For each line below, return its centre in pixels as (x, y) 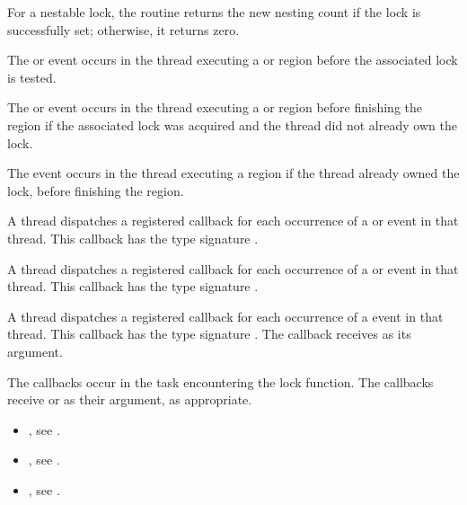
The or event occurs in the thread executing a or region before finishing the (215, 107)
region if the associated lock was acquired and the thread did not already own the (232, 124)
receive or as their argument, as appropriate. (130, 399)
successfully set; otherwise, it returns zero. (123, 29)
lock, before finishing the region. (96, 190)
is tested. (32, 77)
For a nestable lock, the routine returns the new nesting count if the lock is (214, 12)
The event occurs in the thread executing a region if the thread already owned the (233, 173)
